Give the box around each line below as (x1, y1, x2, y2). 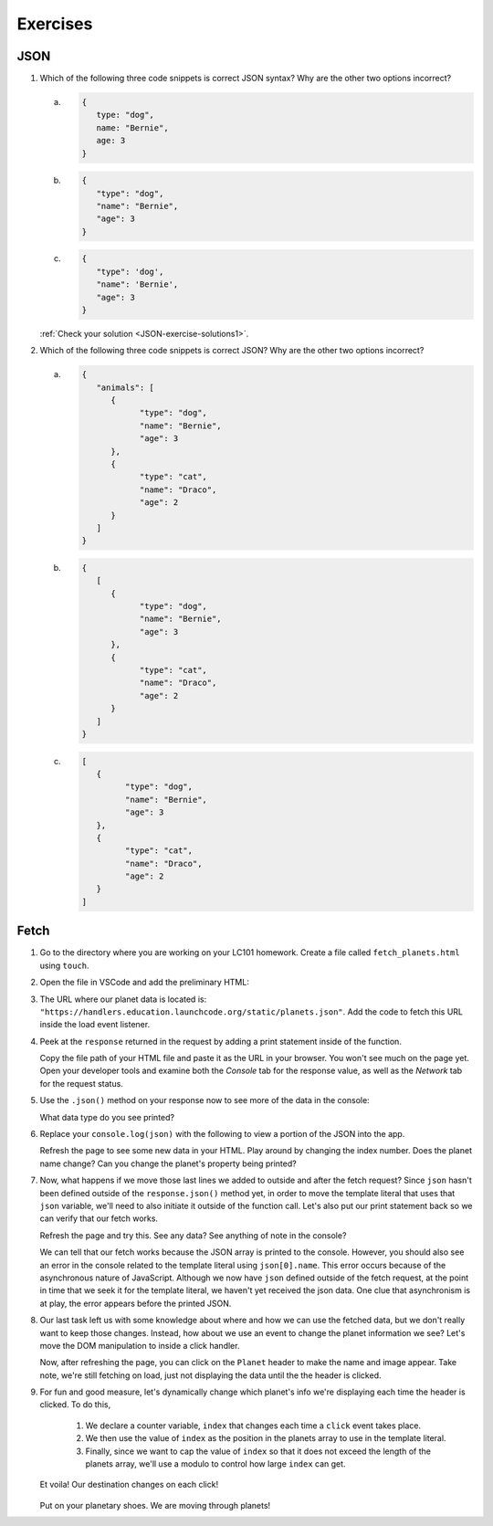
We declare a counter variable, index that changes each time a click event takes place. (85, 1420, 422, 1431)
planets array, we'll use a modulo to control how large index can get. (85, 1458, 346, 1469)
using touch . (39, 960, 90, 971)
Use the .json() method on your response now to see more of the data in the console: (39, 1095, 370, 1106)
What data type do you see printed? (39, 1111, 175, 1122)
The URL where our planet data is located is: (39, 994, 207, 1005)
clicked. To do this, (39, 1399, 111, 1410)
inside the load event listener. (39, 1019, 151, 1030)
